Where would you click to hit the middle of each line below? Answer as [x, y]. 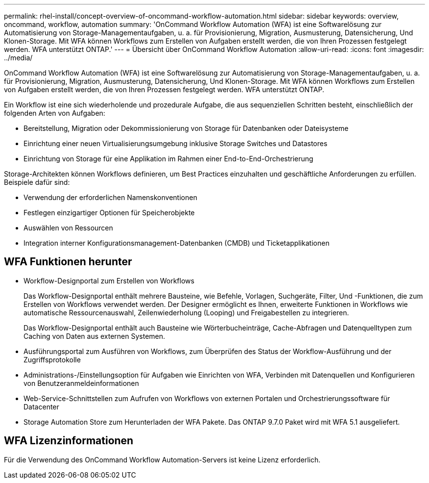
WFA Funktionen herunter [68, 262]
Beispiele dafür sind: [37, 182]
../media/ [18, 58]
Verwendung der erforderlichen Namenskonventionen [110, 197]
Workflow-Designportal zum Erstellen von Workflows [109, 280]
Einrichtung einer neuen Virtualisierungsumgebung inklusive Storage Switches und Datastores [176, 143]
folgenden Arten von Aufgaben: [55, 113]
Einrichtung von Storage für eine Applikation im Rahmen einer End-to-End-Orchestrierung [168, 159]
